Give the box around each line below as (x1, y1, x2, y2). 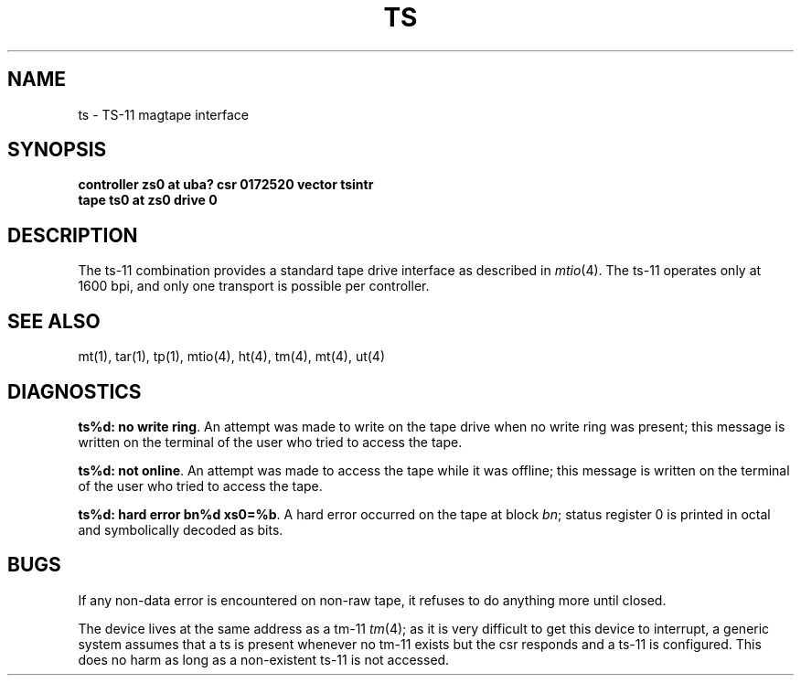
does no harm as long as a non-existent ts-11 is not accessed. (78, 651, 450, 667)
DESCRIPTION (7, 223, 138, 247)
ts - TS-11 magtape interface (78, 106, 249, 123)
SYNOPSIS (7, 138, 107, 162)
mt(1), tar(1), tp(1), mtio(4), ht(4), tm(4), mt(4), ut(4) (78, 348, 386, 365)
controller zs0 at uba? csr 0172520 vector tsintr (78, 176, 374, 193)
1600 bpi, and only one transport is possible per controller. (78, 278, 430, 294)
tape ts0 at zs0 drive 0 (78, 192, 218, 208)
